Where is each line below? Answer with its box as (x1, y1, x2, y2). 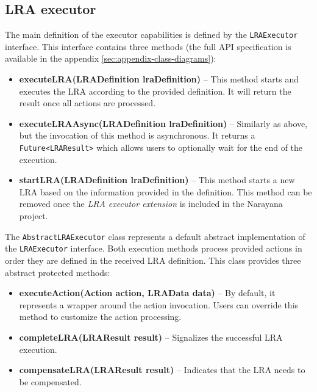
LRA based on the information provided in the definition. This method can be (19, 185, 312, 198)
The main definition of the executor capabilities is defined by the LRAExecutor (5, 28, 298, 41)
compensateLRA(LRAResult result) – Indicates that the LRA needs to (19, 363, 305, 376)
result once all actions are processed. (19, 96, 156, 109)
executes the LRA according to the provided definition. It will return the (19, 84, 291, 97)
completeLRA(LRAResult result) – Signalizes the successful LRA (19, 330, 283, 343)
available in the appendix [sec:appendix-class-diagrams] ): (5, 52, 216, 65)
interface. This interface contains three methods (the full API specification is (5, 40, 291, 53)
